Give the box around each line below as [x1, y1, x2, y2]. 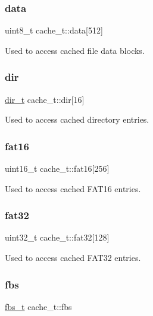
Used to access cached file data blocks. [5, 44, 145, 56]
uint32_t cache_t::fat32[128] [5, 231, 110, 244]
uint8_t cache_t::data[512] [5, 24, 103, 37]
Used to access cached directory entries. [5, 113, 149, 126]
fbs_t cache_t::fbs [5, 300, 72, 312]
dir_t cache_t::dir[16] [5, 93, 85, 105]
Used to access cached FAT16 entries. [5, 182, 141, 195]
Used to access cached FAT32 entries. [5, 251, 141, 264]
